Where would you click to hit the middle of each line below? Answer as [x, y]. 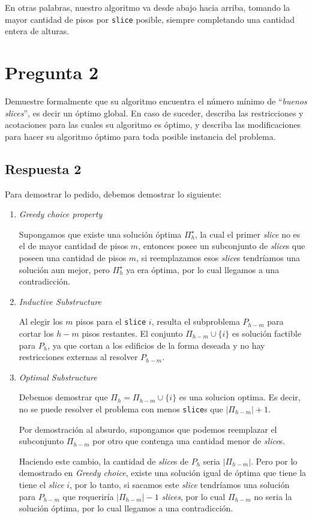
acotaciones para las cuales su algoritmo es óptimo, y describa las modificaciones [153, 125]
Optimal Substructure [58, 377]
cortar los [36, 333]
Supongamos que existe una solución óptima [100, 234]
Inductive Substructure [60, 301]
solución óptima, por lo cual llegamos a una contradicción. [126, 508]
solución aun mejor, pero [64, 269]
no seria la [273, 496]
